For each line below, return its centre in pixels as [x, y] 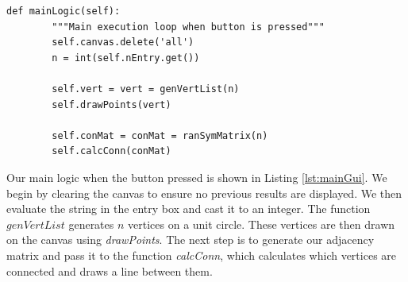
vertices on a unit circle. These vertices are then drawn [262, 224]
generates [91, 224]
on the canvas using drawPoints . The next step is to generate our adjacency [191, 240]
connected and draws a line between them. [110, 270]
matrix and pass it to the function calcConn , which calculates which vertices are [202, 255]
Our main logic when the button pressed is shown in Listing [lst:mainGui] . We [197, 177]
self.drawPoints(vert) [112, 104]
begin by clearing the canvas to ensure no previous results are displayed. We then [204, 193]
